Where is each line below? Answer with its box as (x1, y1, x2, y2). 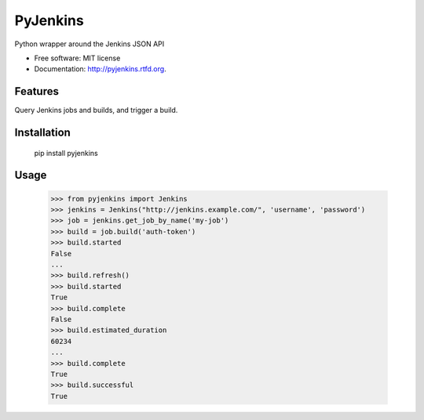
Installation (14, 126, 71, 139)
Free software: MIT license (34, 53, 121, 63)
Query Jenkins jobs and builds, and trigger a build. (14, 106, 178, 115)
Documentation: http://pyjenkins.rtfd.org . (34, 64, 166, 74)
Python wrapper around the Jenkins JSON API (14, 39, 165, 49)
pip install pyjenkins (34, 148, 98, 157)
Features (14, 85, 59, 98)
